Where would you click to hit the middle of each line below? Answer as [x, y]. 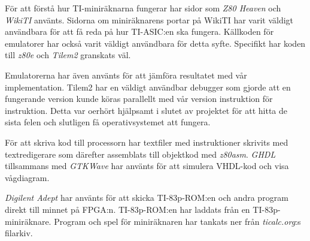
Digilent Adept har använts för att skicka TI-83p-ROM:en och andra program [147, 198]
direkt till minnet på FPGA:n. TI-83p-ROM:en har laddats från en [127, 209]
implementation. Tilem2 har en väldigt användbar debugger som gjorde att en [148, 87]
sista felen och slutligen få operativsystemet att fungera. [108, 122]
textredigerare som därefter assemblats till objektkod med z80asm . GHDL [140, 154]
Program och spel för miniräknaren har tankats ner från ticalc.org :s [177, 221]
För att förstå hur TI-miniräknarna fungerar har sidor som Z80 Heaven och [143, 8]
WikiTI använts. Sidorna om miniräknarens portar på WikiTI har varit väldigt [149, 19]
